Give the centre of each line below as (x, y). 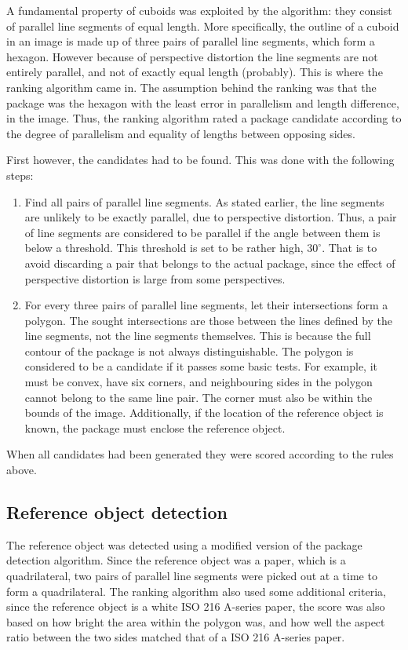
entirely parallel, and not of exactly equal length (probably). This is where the (195, 72)
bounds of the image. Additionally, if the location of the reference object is (204, 413)
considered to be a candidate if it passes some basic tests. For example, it (201, 366)
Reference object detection (117, 512)
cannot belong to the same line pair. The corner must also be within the (199, 397)
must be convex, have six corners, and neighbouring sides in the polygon (199, 382)
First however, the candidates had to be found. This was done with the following (200, 160)
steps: (20, 175)
